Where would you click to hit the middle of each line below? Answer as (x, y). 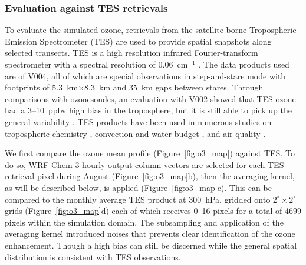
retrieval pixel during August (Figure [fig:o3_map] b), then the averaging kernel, (150, 176)
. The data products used (244, 64)
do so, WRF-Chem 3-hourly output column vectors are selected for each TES (144, 164)
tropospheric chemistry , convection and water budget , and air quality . (135, 133)
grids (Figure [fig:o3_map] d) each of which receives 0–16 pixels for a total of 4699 (153, 211)
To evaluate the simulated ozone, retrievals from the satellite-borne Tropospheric (151, 30)
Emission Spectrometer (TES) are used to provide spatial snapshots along (138, 41)
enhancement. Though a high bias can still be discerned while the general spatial (151, 245)
